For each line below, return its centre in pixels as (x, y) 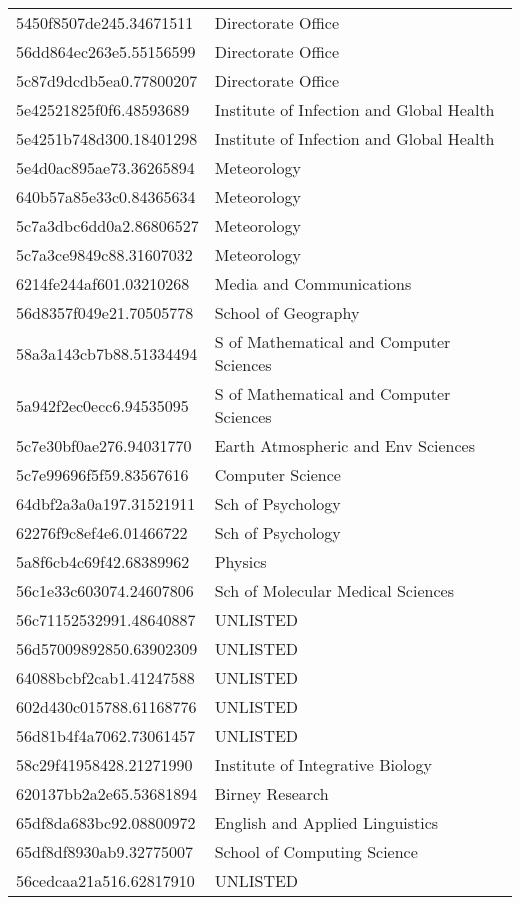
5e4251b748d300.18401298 (107, 138)
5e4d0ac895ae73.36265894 (105, 167)
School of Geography (287, 312)
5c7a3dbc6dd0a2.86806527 (107, 225)
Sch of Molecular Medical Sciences (334, 590)
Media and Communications (313, 283)
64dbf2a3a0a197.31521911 (106, 503)
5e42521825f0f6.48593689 (103, 109)
